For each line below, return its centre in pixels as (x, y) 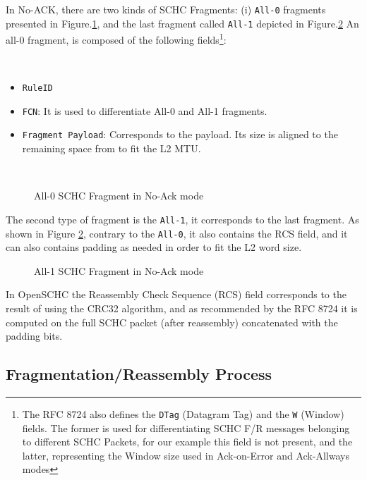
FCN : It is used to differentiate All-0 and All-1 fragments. (145, 110)
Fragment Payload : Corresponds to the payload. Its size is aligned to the (180, 134)
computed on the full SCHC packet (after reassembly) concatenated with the (172, 322)
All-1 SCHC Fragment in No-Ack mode (119, 270)
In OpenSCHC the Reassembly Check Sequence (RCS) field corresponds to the (176, 294)
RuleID (37, 88)
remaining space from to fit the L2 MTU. (112, 148)
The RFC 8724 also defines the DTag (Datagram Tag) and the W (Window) (183, 413)
